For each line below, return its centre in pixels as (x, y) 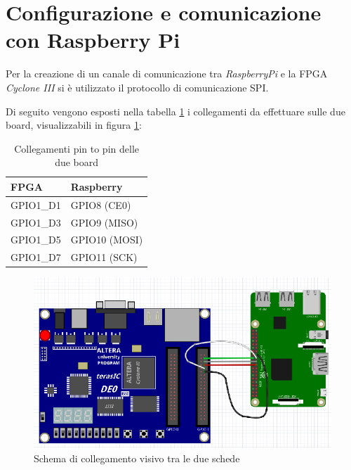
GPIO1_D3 (36, 222)
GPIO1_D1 (36, 204)
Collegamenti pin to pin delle (77, 148)
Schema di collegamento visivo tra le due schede (137, 458)
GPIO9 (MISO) (104, 222)
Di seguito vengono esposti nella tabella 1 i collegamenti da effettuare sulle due (175, 111)
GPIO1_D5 (36, 240)
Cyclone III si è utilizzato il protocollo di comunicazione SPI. (137, 87)
